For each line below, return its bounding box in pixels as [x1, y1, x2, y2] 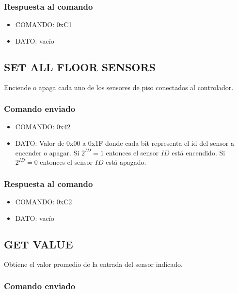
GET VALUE [4, 236, 73, 251]
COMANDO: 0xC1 [15, 19, 72, 30]
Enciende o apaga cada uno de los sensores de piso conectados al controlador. [4, 82, 234, 92]
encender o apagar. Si [15, 147, 79, 157]
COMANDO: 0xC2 [15, 197, 72, 207]
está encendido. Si [172, 147, 225, 157]
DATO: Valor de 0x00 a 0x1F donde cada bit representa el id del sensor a [15, 138, 234, 148]
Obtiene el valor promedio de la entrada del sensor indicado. [4, 259, 183, 269]
